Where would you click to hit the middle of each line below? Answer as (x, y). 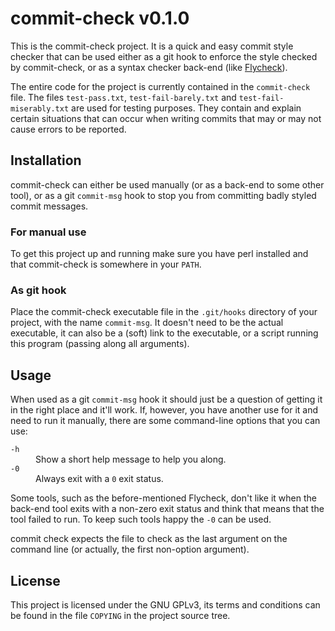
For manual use (48, 232)
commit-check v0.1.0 (100, 18)
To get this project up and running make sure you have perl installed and (159, 254)
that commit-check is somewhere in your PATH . (106, 264)
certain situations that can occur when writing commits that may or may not (166, 118)
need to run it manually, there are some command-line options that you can (165, 421)
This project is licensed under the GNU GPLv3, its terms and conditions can (165, 604)
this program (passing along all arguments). (100, 344)
